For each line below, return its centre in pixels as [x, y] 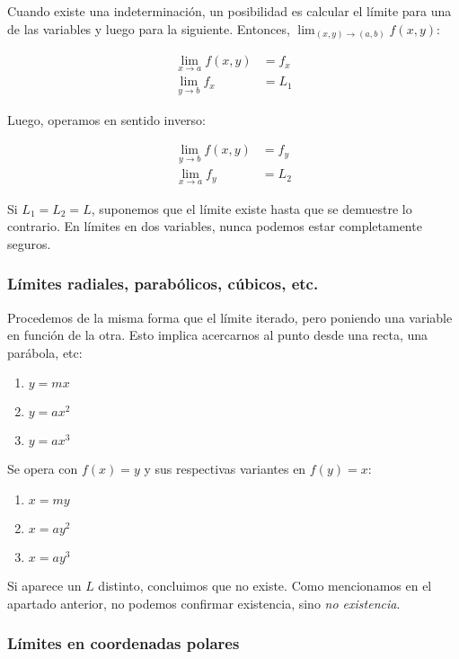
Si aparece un [44, 586]
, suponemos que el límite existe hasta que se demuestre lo [252, 208]
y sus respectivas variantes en [225, 469]
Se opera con [43, 469]
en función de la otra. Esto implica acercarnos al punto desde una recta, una [218, 335]
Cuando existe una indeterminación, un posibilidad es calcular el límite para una [229, 11]
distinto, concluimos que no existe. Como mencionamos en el [265, 586]
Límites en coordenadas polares [124, 643]
